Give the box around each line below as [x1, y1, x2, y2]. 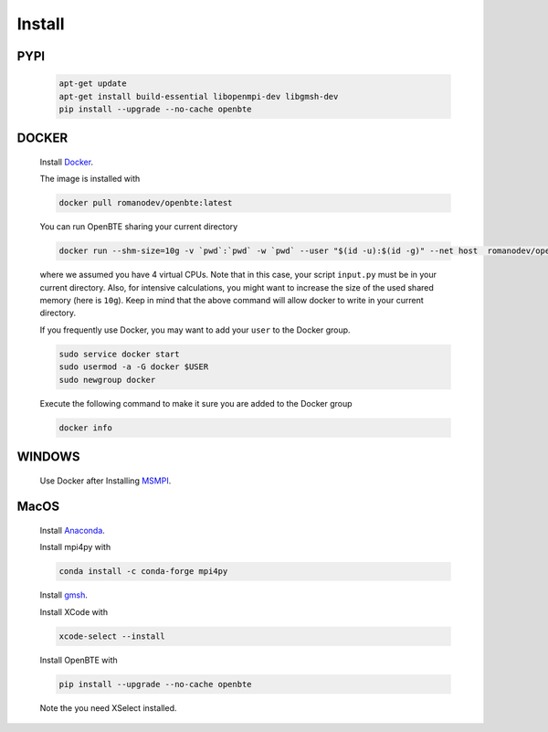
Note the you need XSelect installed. [39, 702, 177, 713]
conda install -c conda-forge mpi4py [58, 567, 228, 577]
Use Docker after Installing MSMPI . [39, 475, 172, 486]
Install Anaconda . [39, 525, 105, 536]
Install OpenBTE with [39, 654, 118, 665]
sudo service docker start [58, 348, 180, 359]
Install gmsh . [39, 589, 89, 600]
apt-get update [58, 79, 127, 89]
